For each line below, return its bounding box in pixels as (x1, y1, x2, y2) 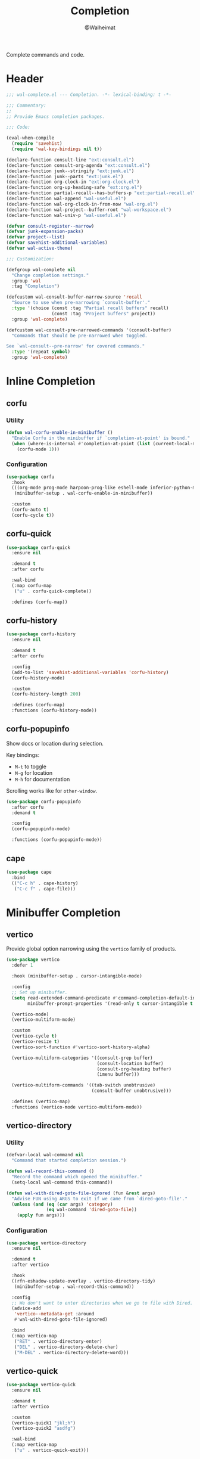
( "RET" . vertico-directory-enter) (14, 1338, 102, 1345)
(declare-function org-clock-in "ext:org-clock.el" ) (6, 179, 140, 185)
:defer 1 (11, 963, 33, 968)
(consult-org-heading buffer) (96, 1066, 171, 1072)
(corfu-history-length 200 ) (11, 691, 82, 697)
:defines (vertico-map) (11, 1098, 70, 1105)
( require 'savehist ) (11, 141, 62, 147)
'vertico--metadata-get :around (14, 1311, 95, 1317)
